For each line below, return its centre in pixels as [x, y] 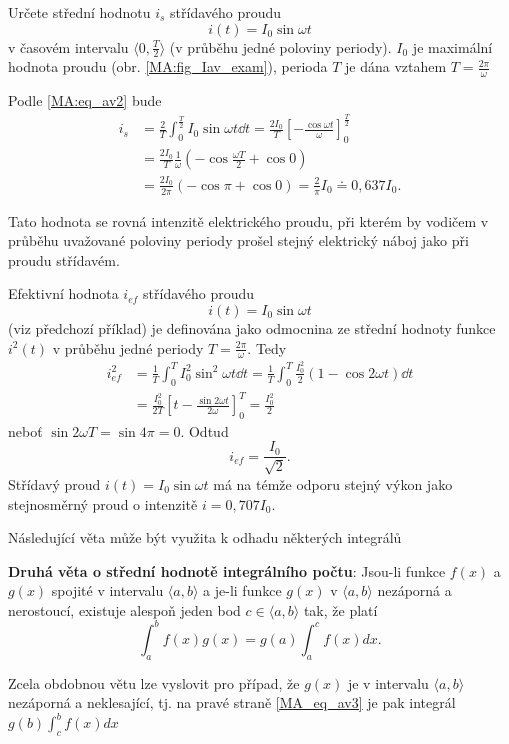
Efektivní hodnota [63, 293]
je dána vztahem [396, 66]
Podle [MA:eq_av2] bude [85, 100]
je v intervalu [388, 682]
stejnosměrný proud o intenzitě [103, 503]
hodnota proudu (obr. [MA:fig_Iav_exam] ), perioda [168, 66]
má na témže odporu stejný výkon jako [333, 483]
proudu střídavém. [64, 259]
